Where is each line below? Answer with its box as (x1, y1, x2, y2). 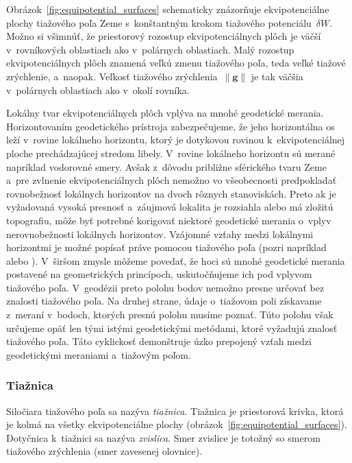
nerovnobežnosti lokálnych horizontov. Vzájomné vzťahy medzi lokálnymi (6, 226, 314, 241)
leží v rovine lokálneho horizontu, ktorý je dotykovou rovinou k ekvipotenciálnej (6, 132, 345, 147)
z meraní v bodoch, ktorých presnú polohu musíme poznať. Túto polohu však (6, 307, 334, 322)
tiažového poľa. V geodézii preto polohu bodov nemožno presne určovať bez (6, 280, 325, 294)
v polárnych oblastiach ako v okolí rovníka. (6, 82, 190, 97)
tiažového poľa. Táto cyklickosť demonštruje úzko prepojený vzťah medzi (6, 334, 312, 348)
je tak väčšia (251, 69, 303, 83)
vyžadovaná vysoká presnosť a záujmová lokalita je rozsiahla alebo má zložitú (6, 200, 334, 214)
